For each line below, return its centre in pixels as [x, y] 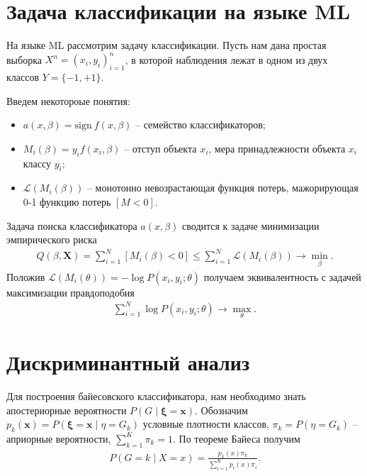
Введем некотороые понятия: [68, 100]
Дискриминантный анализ [128, 362]
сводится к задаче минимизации [251, 225]
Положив [26, 276]
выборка [24, 59]
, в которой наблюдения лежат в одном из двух [226, 59]
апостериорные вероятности [67, 410]
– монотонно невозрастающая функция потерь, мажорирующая [222, 188]
